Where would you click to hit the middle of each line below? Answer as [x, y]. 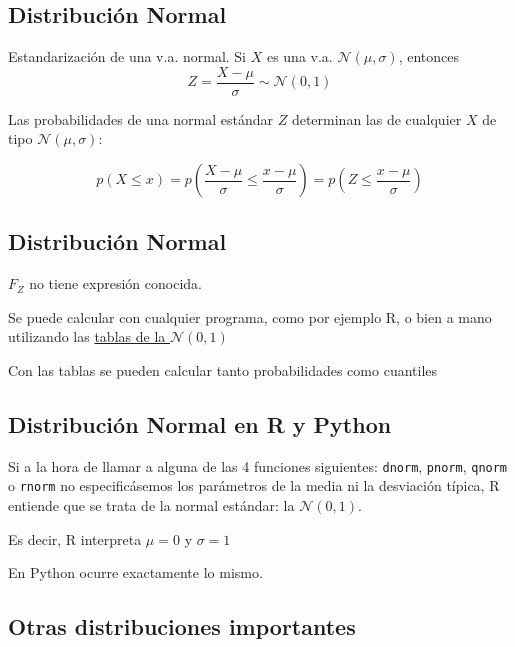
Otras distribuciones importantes [182, 626]
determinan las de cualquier [376, 118]
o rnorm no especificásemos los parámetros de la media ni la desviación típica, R [254, 485]
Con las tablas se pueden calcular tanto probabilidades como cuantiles [223, 370]
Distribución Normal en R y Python [200, 424]
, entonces [428, 56]
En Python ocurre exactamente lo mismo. [135, 572]
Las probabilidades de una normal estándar [141, 118]
